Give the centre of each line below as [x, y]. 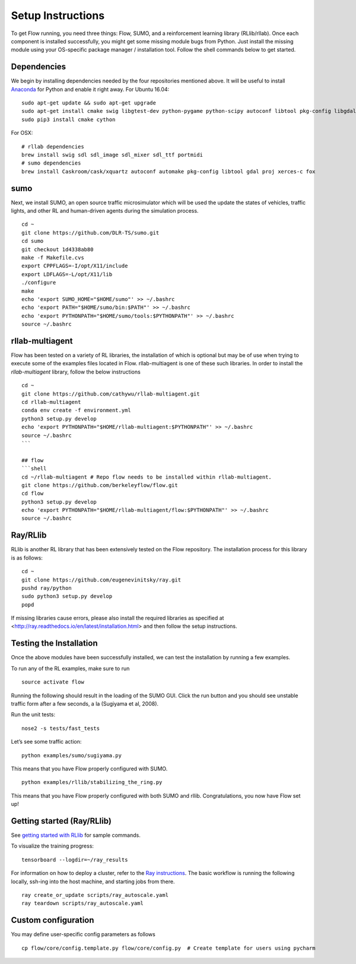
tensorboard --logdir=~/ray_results [75, 859]
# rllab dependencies [53, 146]
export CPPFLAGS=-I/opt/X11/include [75, 266]
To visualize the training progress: [53, 846]
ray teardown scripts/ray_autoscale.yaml [82, 903]
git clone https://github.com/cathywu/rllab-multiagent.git [111, 394]
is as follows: [27, 558]
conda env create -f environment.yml [77, 410]
